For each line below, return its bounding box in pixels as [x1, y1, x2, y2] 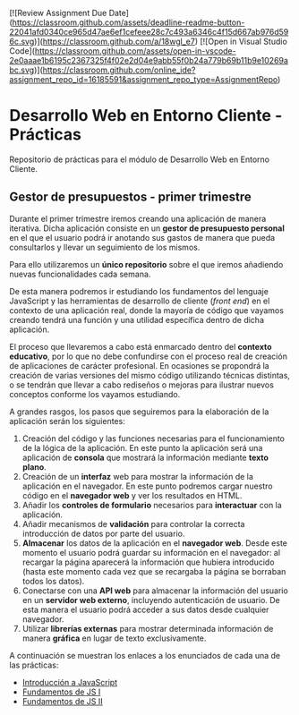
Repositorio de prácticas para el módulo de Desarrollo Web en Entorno [9, 154, 270, 165]
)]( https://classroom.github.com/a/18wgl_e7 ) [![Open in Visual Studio [34, 36, 288, 47]
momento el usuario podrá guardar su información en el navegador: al [21, 547, 280, 558]
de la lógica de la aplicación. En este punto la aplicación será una [21, 442, 263, 453]
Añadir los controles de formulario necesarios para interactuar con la [21, 499, 282, 510]
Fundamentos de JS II [21, 695, 103, 706]
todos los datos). [21, 575, 85, 586]
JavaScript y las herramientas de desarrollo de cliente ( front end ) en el [9, 295, 270, 306]
